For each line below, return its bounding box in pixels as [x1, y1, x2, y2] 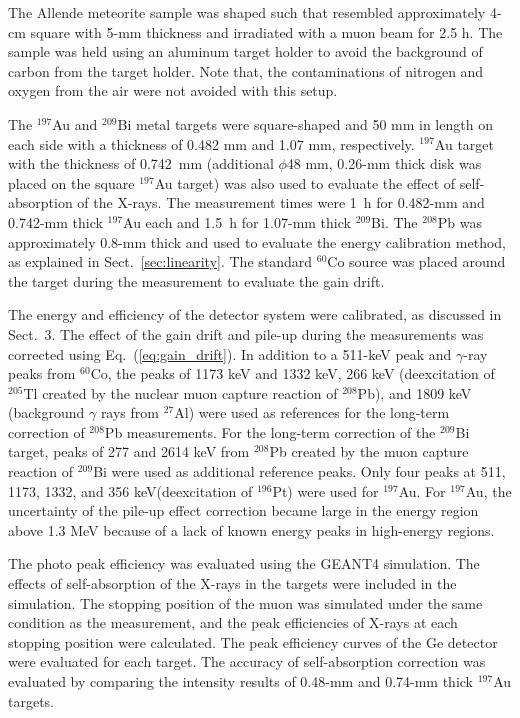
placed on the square [8, 172, 135, 193]
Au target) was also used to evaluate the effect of [154, 172, 456, 193]
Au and [52, 113, 98, 134]
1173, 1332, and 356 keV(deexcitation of [8, 480, 253, 501]
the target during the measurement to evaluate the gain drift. [8, 270, 385, 291]
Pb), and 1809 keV [357, 382, 472, 403]
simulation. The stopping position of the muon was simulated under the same [8, 592, 483, 613]
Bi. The [371, 211, 418, 232]
